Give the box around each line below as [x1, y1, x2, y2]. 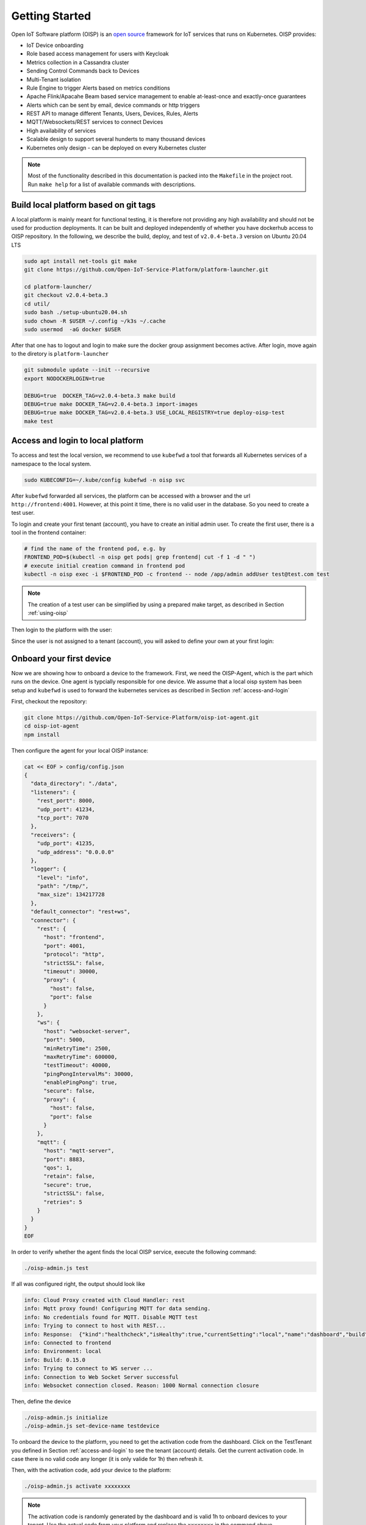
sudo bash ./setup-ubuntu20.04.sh [24, 309, 127, 316]
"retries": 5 [43, 1199, 82, 1205]
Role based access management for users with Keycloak [26, 50, 169, 57]
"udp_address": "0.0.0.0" [37, 849, 115, 855]
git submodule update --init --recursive [24, 367, 150, 373]
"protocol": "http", [43, 951, 105, 958]
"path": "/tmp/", [37, 883, 89, 890]
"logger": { [30, 866, 66, 872]
